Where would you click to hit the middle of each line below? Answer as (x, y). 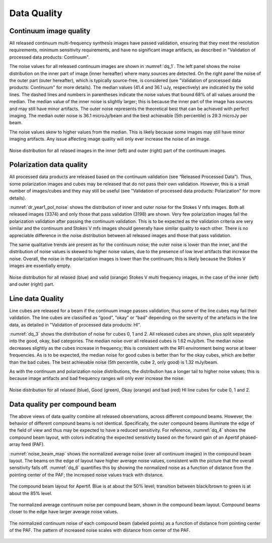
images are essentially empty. (40, 266)
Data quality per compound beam (63, 404)
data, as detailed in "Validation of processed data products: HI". (75, 325)
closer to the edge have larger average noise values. (64, 512)
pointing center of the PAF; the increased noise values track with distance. (86, 475)
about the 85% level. (31, 493)
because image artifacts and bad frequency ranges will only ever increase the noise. (97, 378)
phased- (249, 437)
